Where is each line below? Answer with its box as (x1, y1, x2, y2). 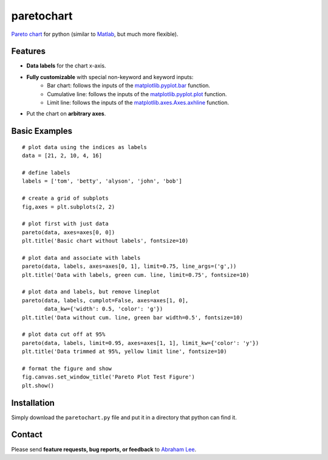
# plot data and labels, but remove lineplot (22, 288, 160, 295)
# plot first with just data (22, 220, 109, 228)
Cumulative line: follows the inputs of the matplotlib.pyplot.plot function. (47, 90, 227, 97)
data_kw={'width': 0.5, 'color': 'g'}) (44, 305, 163, 313)
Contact (11, 430, 43, 440)
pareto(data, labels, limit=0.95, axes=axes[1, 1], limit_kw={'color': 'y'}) (22, 340, 259, 346)
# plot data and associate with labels (22, 254, 141, 261)
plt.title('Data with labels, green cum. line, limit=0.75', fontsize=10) (22, 271, 250, 278)
